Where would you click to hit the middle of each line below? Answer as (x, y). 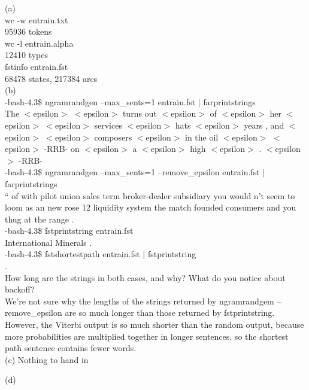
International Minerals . (49, 242)
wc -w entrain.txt (37, 19)
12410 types (27, 55)
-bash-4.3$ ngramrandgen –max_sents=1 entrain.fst (100, 101)
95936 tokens (28, 31)
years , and (264, 125)
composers (113, 137)
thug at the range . (40, 219)
